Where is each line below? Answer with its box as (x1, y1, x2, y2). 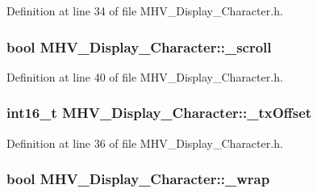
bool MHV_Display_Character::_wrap (6, 169, 270, 189)
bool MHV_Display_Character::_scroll (6, 36, 272, 57)
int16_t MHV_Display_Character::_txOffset (6, 103, 312, 123)
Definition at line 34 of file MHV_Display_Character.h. (6, 2, 283, 19)
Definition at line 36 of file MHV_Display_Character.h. (6, 134, 283, 151)
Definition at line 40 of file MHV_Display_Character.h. (6, 68, 283, 85)
